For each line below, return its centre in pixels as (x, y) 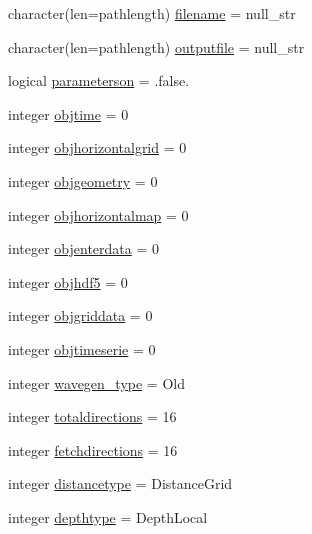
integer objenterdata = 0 (83, 248)
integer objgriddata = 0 (80, 315)
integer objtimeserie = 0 (82, 348)
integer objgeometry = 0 (83, 180)
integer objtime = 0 (68, 113)
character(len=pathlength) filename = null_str (152, 13)
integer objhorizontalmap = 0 (98, 214)
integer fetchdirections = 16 (93, 449)
